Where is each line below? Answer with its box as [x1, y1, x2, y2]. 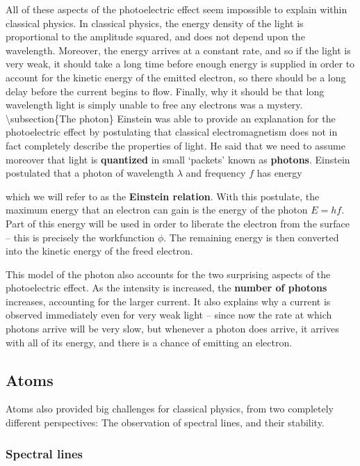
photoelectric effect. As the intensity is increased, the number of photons [6, 280, 327, 295]
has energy [256, 166, 302, 180]
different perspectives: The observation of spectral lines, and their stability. [6, 415, 325, 430]
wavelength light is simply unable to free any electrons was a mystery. [6, 97, 303, 112]
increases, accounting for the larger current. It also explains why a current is [6, 294, 331, 308]
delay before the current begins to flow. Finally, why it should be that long [6, 83, 325, 98]
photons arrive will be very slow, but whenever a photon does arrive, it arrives [6, 321, 339, 336]
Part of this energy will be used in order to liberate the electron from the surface [6, 216, 350, 230]
